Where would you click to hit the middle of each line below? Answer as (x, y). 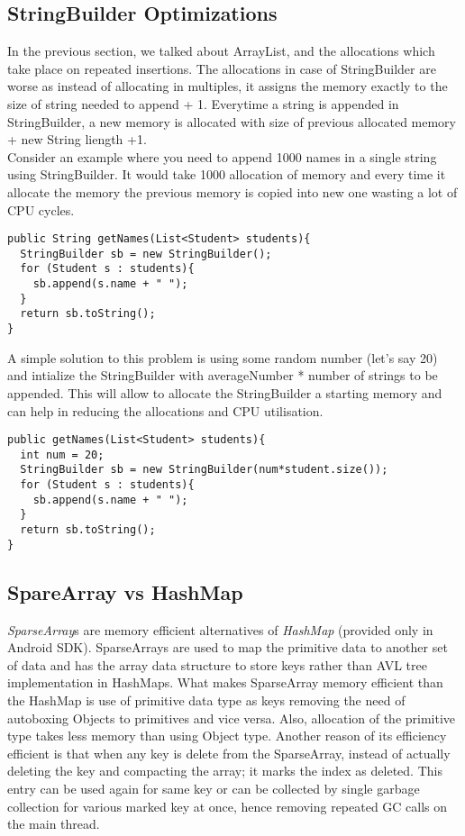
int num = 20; (62, 454)
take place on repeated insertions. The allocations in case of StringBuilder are (222, 68)
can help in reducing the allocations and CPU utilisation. (165, 410)
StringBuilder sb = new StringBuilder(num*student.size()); (204, 470)
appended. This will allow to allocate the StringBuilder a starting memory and (225, 392)
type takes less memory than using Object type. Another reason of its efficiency (227, 736)
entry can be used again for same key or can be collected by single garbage (214, 788)
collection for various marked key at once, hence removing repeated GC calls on (228, 806)
